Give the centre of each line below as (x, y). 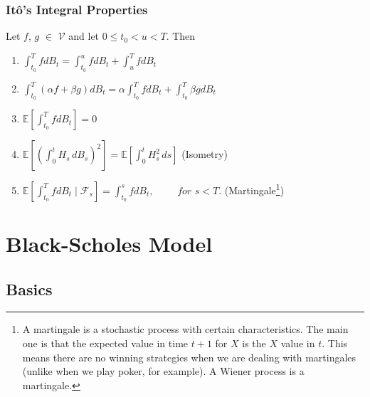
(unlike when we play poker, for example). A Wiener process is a (163, 371)
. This (335, 343)
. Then (181, 36)
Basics (29, 289)
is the (254, 343)
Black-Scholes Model (109, 244)
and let (84, 36)
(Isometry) (205, 154)
